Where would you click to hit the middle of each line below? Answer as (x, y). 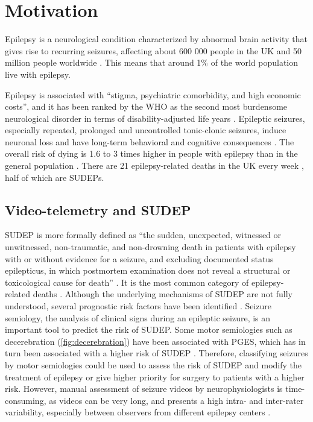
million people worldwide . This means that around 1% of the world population (152, 62)
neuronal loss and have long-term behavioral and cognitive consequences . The (150, 141)
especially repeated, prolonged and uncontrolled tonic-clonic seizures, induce (146, 130)
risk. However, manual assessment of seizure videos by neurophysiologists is (144, 389)
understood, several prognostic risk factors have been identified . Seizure (138, 306)
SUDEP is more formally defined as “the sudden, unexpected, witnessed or (143, 235)
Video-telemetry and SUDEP (98, 209)
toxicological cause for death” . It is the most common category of (127, 282)
